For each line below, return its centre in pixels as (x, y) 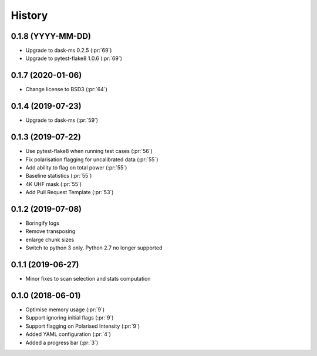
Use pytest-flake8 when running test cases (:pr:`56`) (89, 151)
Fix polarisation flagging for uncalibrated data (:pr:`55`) (92, 159)
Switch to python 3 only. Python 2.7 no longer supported (94, 248)
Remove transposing (50, 231)
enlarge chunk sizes (50, 239)
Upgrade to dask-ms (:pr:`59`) (62, 120)
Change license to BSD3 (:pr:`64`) (67, 89)
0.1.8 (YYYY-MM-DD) (51, 36)
